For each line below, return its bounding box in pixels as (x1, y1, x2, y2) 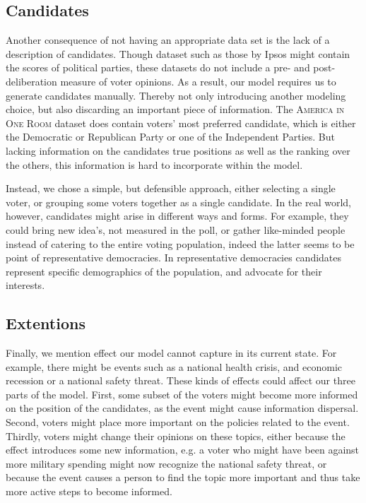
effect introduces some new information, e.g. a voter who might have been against (6, 442, 360, 457)
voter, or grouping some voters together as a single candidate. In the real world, (6, 194, 352, 209)
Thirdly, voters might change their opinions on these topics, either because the (6, 428, 346, 443)
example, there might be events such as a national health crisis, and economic (6, 359, 343, 374)
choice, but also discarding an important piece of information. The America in (6, 102, 345, 117)
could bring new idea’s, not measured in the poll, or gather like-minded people (6, 222, 346, 237)
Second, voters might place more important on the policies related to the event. (6, 415, 350, 430)
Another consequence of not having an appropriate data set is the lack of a (6, 32, 330, 47)
